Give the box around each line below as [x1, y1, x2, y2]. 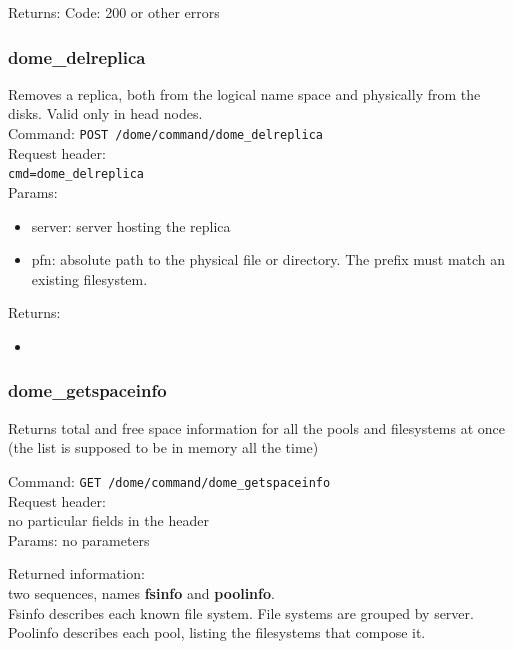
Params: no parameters [8, 529, 150, 550]
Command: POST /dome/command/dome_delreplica [8, 123, 323, 143]
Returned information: [8, 563, 145, 584]
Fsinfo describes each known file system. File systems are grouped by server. [8, 602, 474, 623]
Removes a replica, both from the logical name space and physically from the [8, 83, 481, 104]
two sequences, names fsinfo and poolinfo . [8, 582, 275, 603]
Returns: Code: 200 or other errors [8, 2, 220, 22]
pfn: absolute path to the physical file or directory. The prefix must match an [31, 249, 506, 270]
